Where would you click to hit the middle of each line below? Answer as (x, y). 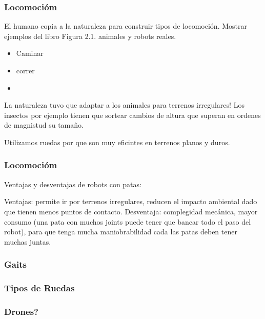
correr (25, 70)
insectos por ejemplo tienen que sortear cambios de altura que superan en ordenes (132, 115)
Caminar (30, 53)
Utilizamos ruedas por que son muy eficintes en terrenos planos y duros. (117, 142)
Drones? (21, 311)
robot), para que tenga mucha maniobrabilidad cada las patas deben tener (121, 232)
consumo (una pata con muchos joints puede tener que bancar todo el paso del (128, 221)
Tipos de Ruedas (39, 288)
